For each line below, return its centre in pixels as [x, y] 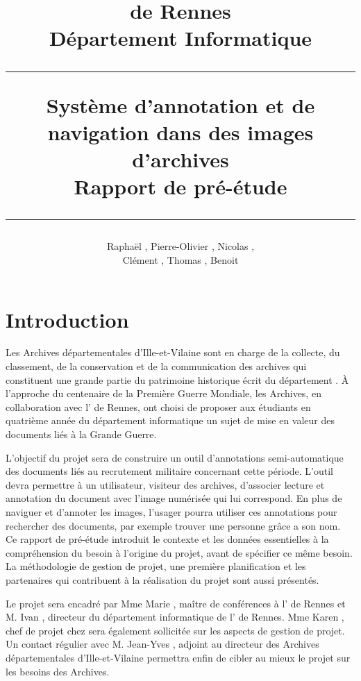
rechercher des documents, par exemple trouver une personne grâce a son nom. [173, 525]
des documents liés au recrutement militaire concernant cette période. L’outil [169, 471]
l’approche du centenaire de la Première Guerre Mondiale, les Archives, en [163, 393]
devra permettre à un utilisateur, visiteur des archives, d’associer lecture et [165, 484]
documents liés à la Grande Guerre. [81, 434]
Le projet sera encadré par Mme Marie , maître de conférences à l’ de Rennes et [176, 603]
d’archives [180, 159]
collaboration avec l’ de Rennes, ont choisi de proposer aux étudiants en [158, 406]
